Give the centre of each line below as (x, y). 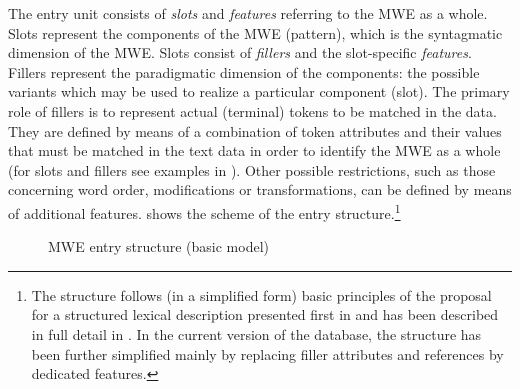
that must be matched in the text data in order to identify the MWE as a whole (254, 150)
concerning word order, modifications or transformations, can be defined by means (260, 189)
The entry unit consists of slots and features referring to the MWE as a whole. (248, 13)
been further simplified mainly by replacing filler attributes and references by (267, 353)
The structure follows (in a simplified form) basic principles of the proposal (261, 294)
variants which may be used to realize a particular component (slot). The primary (259, 91)
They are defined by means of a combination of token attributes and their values (255, 130)
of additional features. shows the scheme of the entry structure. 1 (204, 211)
